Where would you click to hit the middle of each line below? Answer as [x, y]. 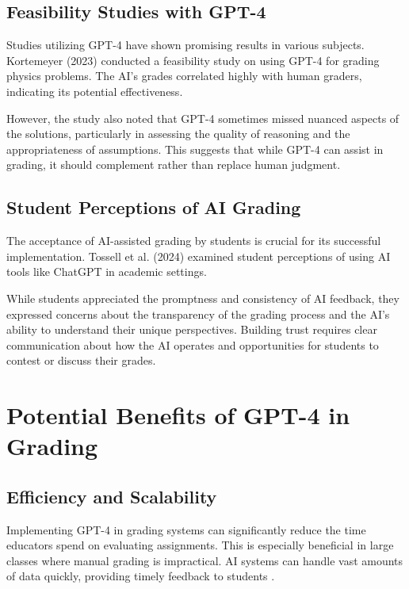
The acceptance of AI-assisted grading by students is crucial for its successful [194, 241]
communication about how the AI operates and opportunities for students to [193, 344]
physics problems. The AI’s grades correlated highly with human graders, [184, 76]
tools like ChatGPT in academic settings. [107, 272]
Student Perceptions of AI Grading [154, 207]
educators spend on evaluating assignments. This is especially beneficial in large [200, 545]
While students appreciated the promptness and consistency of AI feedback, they [203, 298]
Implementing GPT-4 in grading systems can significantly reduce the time [186, 529]
